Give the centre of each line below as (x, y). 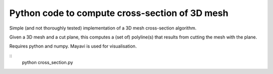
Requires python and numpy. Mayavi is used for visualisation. (73, 46)
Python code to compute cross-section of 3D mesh (119, 13)
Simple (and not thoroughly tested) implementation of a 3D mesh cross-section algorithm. (103, 28)
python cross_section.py (48, 62)
